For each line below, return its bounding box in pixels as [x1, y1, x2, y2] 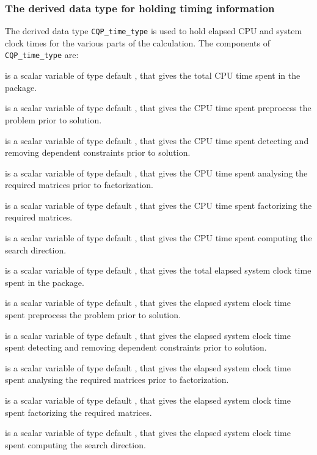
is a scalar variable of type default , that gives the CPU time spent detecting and [5, 134, 309, 147]
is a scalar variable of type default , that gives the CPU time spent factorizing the [5, 198, 312, 211]
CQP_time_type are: [5, 48, 79, 61]
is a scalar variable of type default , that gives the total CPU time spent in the [5, 69, 301, 82]
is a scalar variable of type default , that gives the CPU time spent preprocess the [5, 101, 312, 114]
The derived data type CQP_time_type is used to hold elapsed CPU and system [5, 24, 302, 37]
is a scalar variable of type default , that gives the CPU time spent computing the [5, 231, 312, 244]
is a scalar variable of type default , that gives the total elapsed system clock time [5, 264, 312, 277]
